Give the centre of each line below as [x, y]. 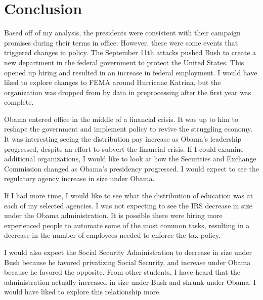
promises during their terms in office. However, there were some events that [121, 42]
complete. [19, 102]
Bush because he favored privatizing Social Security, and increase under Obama [127, 262]
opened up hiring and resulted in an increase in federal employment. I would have [131, 72]
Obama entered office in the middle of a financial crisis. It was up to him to [121, 119]
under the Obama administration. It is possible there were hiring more [113, 215]
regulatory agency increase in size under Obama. [79, 178]
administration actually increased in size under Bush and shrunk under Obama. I [130, 282]
